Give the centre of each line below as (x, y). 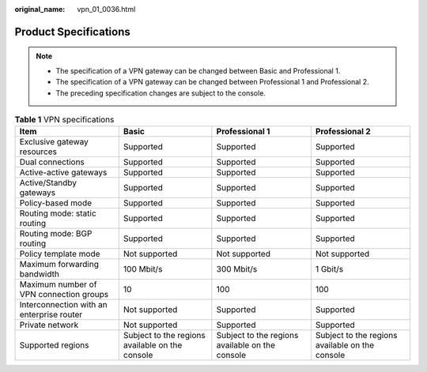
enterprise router (51, 314)
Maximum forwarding (59, 265)
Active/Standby (48, 183)
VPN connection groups (64, 295)
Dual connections (52, 162)
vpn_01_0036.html (106, 9)
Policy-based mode (56, 203)
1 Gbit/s (329, 269)
